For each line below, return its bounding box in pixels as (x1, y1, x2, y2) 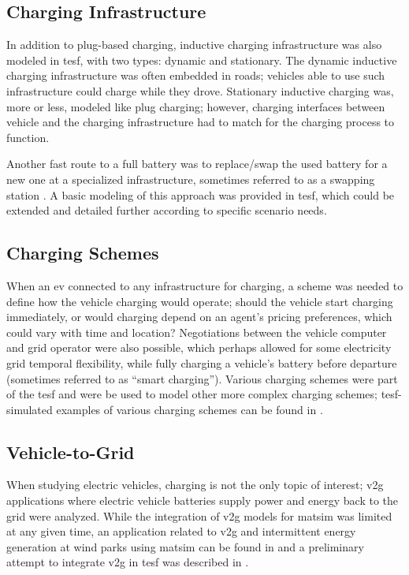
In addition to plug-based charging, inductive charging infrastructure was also (6, 36, 382, 53)
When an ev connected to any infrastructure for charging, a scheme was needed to (6, 277, 403, 293)
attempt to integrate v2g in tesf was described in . (6, 554, 249, 570)
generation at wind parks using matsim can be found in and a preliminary (6, 538, 364, 554)
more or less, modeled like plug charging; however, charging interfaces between (6, 98, 385, 114)
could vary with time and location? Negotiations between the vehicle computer (6, 323, 387, 340)
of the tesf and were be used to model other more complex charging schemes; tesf (6, 386, 399, 402)
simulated (6, 401, 53, 417)
